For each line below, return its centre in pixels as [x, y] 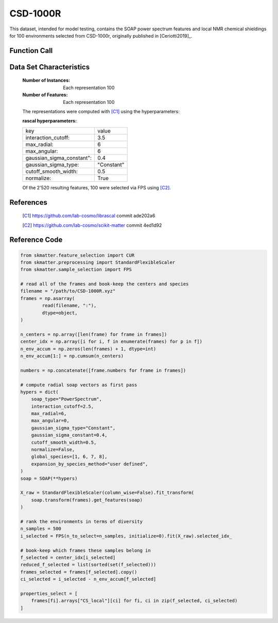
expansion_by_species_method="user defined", [90, 464]
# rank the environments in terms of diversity [81, 521]
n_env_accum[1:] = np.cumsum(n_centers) [72, 356]
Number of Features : [45, 95]
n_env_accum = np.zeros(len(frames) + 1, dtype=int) [88, 349]
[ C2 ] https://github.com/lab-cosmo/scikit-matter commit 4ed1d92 [92, 225]
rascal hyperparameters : [50, 121]
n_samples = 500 [41, 529]
